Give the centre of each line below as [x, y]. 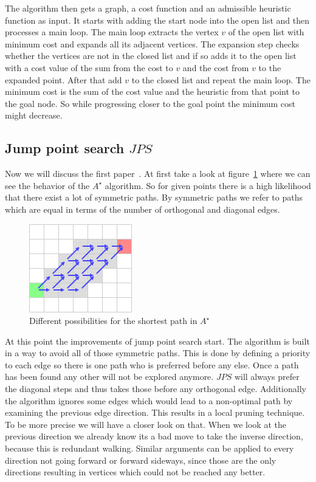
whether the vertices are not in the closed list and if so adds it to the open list [151, 56]
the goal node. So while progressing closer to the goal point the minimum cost [150, 103]
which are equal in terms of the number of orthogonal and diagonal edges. [143, 209]
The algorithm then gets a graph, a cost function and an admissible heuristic [148, 8]
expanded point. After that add [64, 79]
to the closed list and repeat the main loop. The [221, 79]
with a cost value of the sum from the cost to [89, 67]
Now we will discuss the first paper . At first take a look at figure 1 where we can [158, 174]
